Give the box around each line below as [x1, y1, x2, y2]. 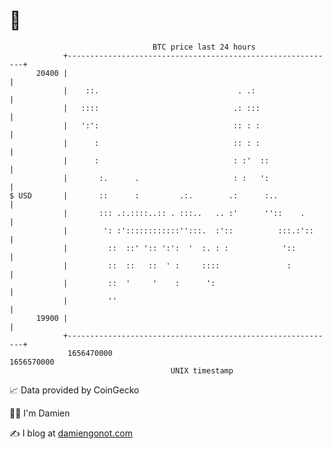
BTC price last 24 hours [152, 42, 256, 52]
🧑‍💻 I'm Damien [9, 407, 71, 419]
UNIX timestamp [170, 365, 234, 376]
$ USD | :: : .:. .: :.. [9, 190, 279, 201]
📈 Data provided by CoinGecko [9, 384, 140, 396]
